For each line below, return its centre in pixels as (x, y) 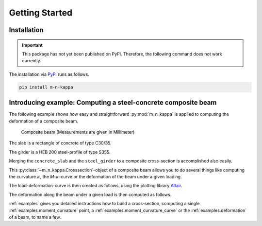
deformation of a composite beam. (44, 121)
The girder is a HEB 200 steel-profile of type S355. (60, 152)
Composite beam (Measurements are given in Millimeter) (78, 132)
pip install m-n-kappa (46, 87)
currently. (32, 61)
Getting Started (41, 13)
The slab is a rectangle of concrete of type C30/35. (60, 143)
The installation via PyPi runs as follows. (49, 74)
